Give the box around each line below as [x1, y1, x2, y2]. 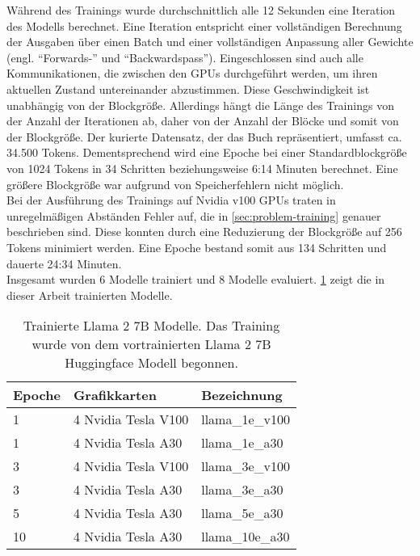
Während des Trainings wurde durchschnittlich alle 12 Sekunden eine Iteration [6, 2, 396, 18]
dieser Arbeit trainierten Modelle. [6, 286, 173, 303]
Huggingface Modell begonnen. [65, 353, 238, 373]
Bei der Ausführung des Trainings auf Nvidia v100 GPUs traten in [6, 192, 336, 208]
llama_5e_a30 [201, 503, 283, 523]
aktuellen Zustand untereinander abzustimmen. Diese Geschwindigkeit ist [6, 80, 370, 97]
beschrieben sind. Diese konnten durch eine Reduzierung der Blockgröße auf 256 [6, 223, 402, 240]
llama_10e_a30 [201, 527, 290, 546]
